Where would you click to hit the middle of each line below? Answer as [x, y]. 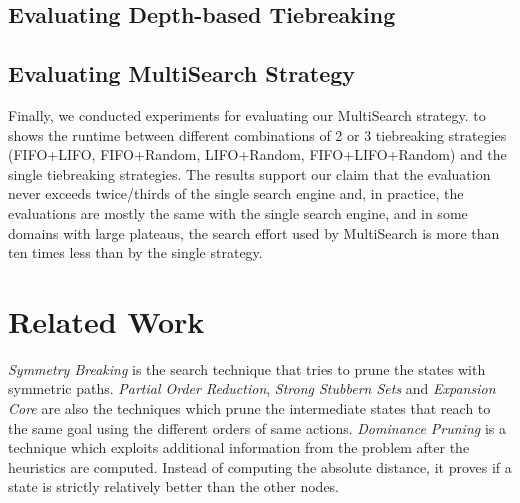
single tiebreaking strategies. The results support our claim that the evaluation [249, 173]
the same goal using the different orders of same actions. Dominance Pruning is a [257, 427]
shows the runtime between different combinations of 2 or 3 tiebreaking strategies [257, 134]
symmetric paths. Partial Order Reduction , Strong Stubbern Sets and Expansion [252, 388]
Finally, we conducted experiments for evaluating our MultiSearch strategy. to [247, 114]
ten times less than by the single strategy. [135, 252]
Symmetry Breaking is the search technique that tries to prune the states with [247, 368]
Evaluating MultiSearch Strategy [182, 73]
